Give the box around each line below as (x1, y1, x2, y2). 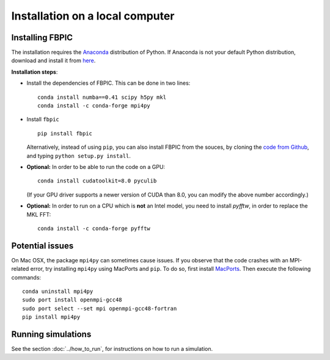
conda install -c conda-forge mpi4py (37, 103, 151, 109)
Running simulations (11, 329, 92, 339)
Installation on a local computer (11, 9, 175, 23)
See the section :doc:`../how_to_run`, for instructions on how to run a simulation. (11, 345, 213, 353)
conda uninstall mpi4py (22, 288, 94, 295)
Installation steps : (11, 68, 58, 76)
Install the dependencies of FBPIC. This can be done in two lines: (26, 79, 191, 87)
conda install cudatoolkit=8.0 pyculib (37, 178, 157, 184)
